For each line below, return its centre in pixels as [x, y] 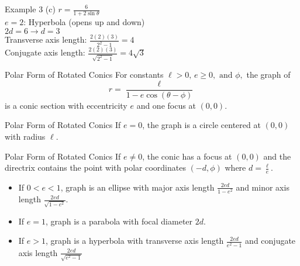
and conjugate [270, 241]
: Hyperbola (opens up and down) [84, 22]
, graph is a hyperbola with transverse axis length [135, 241]
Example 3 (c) [30, 9]
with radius [25, 136]
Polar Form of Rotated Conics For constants [84, 75]
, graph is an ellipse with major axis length [137, 187]
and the [277, 156]
